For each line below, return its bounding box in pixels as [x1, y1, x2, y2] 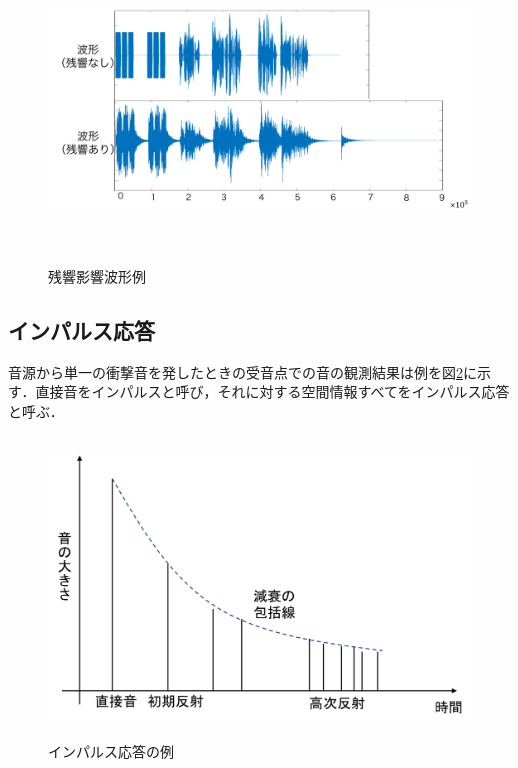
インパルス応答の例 [48, 741, 174, 762]
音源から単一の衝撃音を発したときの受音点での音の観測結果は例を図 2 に [8, 361, 477, 382]
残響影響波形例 [48, 265, 146, 286]
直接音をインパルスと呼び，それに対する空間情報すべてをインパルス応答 [35, 381, 510, 402]
